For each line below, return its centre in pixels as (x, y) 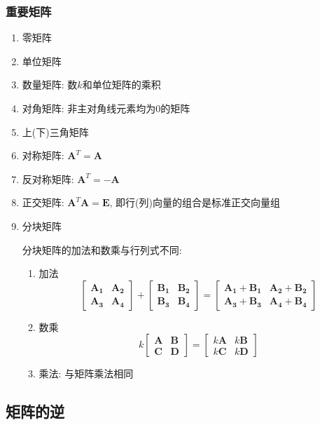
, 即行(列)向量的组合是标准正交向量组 (195, 202)
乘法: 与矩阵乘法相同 (86, 373)
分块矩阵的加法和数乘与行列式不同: (102, 249)
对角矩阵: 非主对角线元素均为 (89, 108)
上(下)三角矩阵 (55, 131)
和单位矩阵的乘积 (121, 85)
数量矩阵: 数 (50, 85)
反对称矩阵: (48, 178)
